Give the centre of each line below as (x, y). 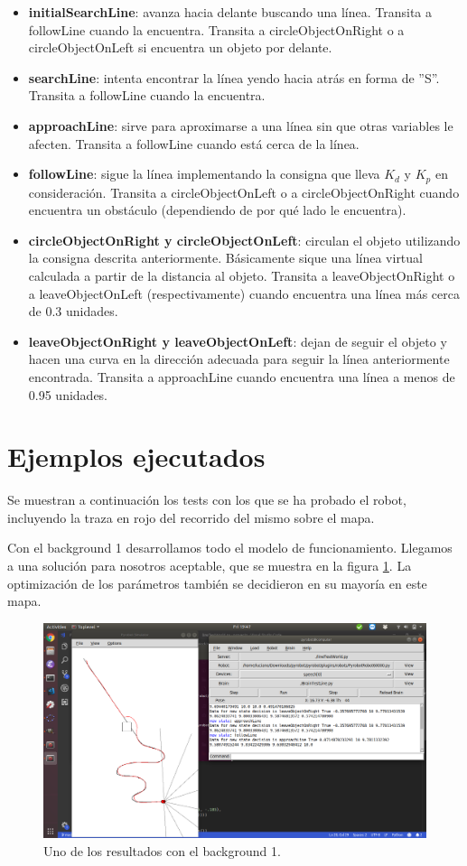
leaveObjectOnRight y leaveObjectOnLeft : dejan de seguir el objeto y (238, 341)
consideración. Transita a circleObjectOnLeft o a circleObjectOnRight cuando (244, 192)
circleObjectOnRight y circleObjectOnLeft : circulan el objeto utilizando (244, 240)
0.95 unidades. (68, 394)
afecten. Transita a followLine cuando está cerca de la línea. (194, 143)
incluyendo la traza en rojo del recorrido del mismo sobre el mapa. (191, 517)
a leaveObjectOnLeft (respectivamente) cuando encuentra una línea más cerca (244, 293)
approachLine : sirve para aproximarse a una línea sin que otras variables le (241, 125)
